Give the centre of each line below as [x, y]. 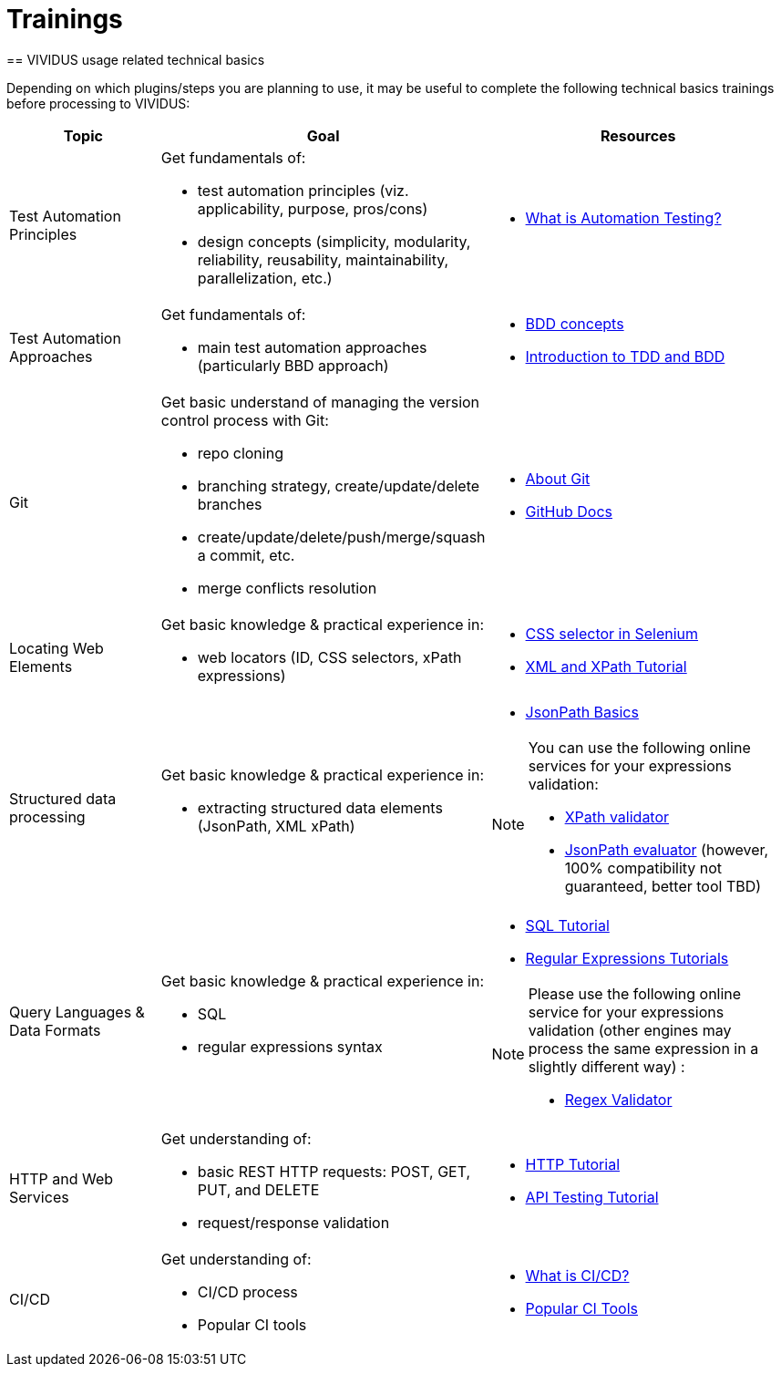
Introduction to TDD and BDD [625, 356]
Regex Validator [618, 1099]
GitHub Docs [569, 511]
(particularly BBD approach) [293, 365]
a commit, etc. [246, 555]
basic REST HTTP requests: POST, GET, [334, 1171]
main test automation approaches [312, 347]
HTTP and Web [62, 1178]
